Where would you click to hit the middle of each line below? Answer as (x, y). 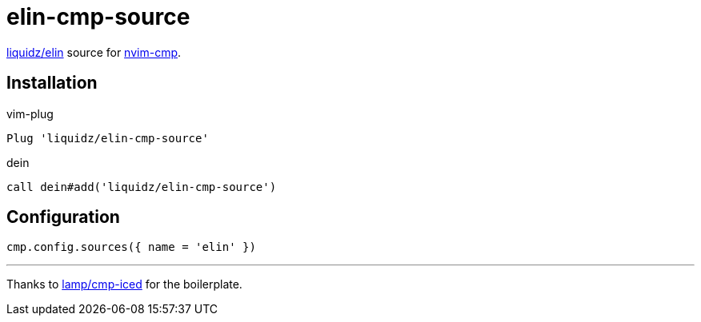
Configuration (63, 217)
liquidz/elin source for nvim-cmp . (94, 52)
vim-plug (30, 113)
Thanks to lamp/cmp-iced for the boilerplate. (124, 284)
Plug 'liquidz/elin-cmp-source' (108, 138)
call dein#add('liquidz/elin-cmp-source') (142, 187)
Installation (52, 83)
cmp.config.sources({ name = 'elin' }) (131, 247)
